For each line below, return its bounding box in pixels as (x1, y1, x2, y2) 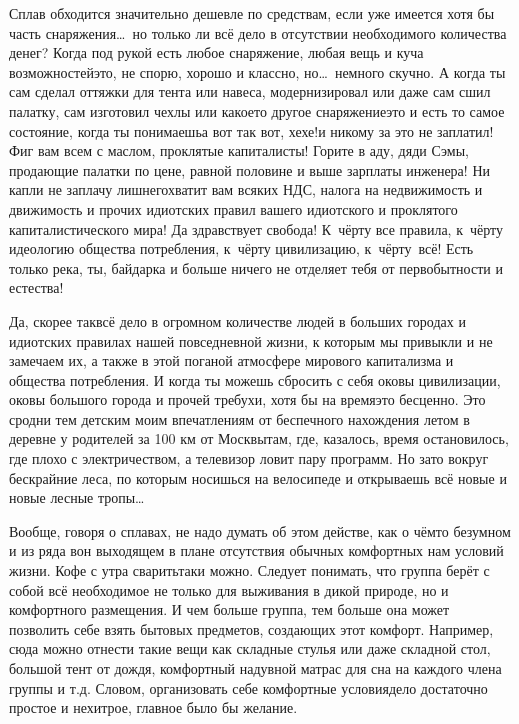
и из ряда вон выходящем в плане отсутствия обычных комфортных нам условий (9, 540, 504, 561)
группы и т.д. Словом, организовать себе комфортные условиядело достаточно (9, 677, 488, 698)
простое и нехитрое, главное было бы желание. (9, 697, 298, 718)
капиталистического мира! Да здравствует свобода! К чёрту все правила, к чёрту (9, 218, 503, 239)
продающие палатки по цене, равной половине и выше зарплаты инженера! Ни (9, 159, 490, 180)
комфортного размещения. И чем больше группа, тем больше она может (9, 599, 450, 620)
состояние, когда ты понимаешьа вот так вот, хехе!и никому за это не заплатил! (9, 120, 494, 141)
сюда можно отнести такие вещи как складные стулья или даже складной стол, (9, 638, 491, 659)
